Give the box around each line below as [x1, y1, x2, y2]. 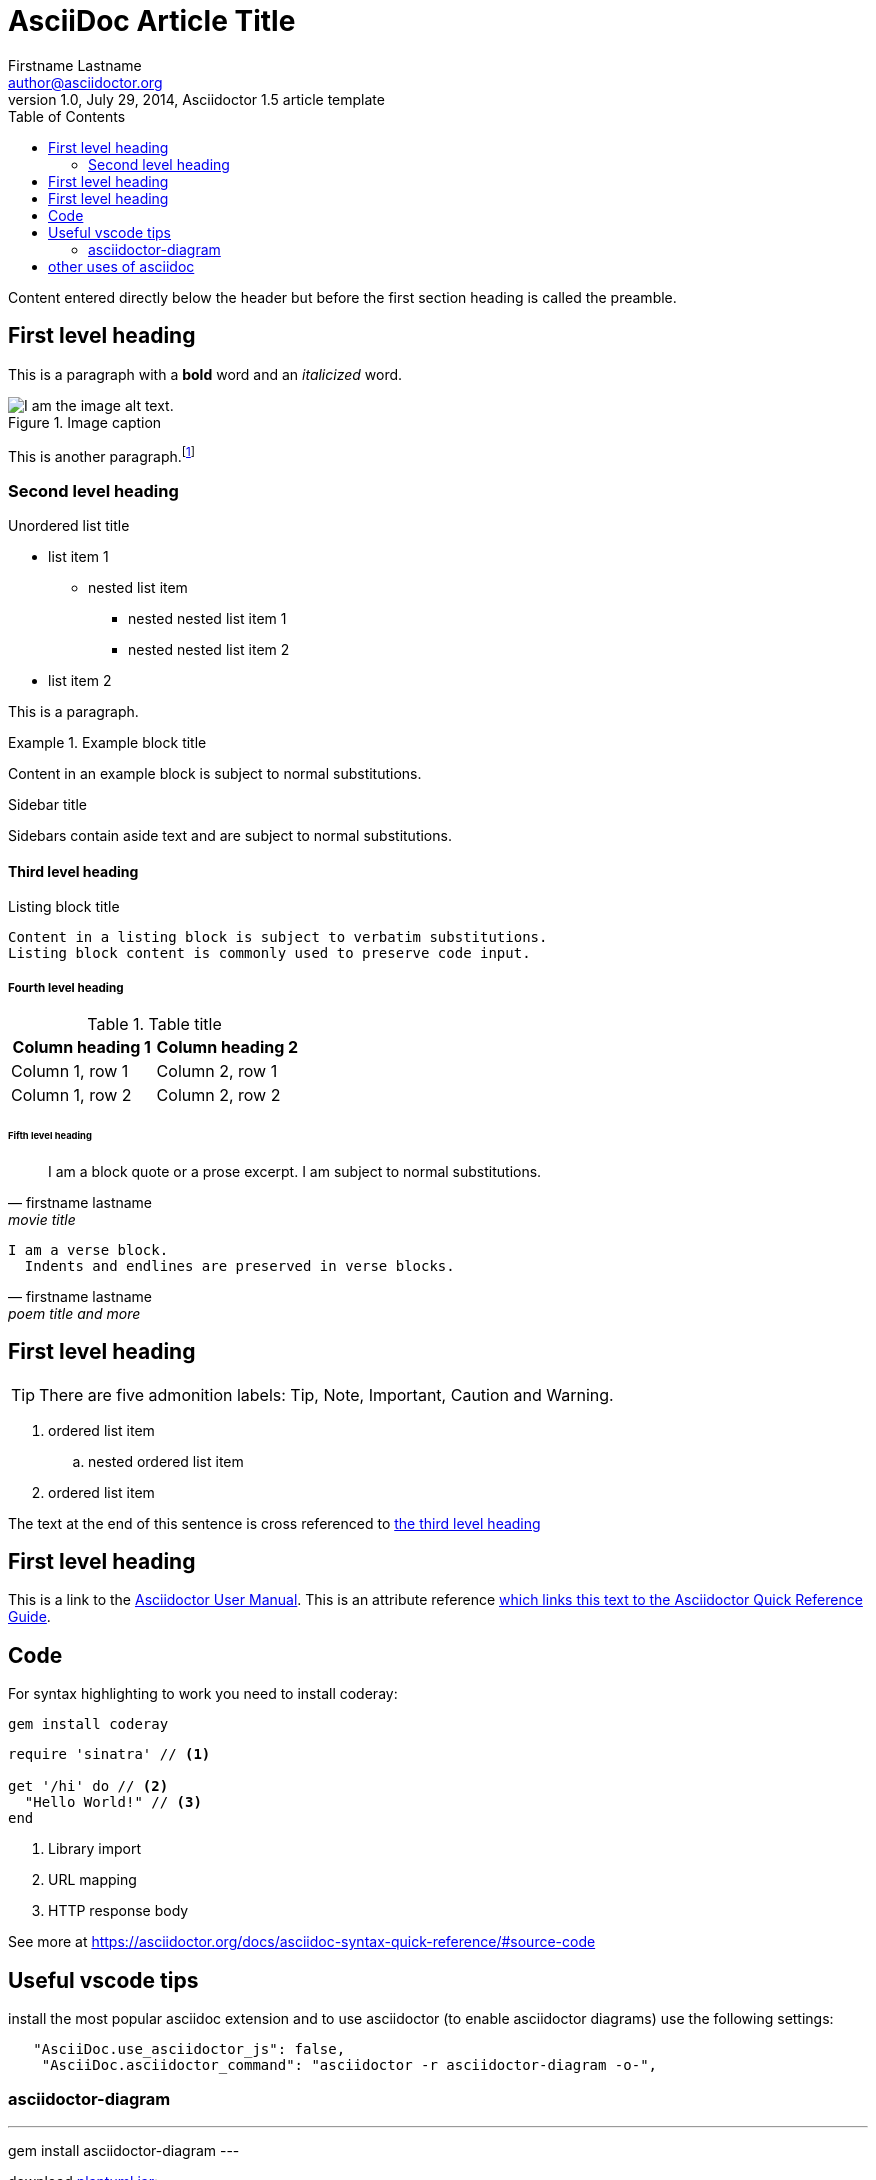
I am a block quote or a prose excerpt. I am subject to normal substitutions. [48, 1162, 542, 1180]
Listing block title [8, 898, 120, 916]
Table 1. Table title [87, 1014, 222, 1034]
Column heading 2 [156, 1037, 299, 1057]
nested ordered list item [88, 1452, 244, 1470]
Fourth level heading [8, 980, 124, 995]
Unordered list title [8, 517, 130, 534]
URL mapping [48, 1871, 137, 1889]
